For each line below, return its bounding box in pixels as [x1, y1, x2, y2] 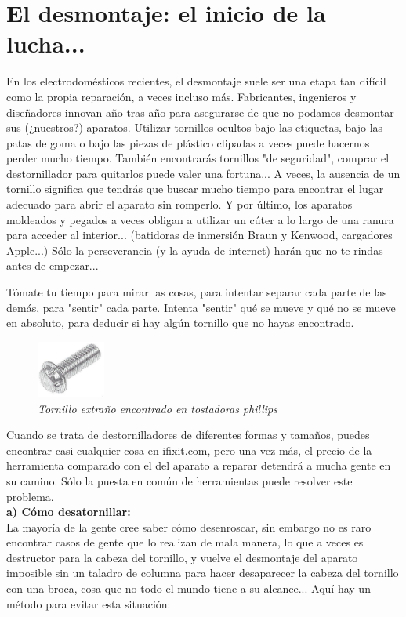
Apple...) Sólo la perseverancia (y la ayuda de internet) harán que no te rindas [6, 241, 383, 258]
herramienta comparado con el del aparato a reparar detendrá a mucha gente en [6, 457, 391, 474]
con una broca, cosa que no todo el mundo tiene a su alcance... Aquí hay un [6, 580, 371, 597]
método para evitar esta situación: [6, 595, 171, 612]
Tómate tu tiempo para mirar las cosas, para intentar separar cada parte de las [6, 284, 387, 300]
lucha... [6, 27, 85, 60]
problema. [6, 488, 54, 504]
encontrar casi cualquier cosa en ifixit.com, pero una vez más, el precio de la [6, 441, 372, 458]
